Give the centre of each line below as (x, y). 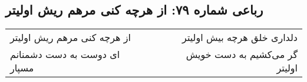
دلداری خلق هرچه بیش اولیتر (240, 37)
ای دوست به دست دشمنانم (65, 54)
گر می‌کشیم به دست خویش (242, 54)
